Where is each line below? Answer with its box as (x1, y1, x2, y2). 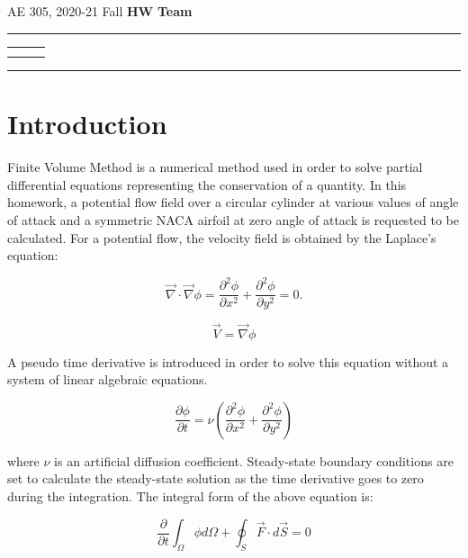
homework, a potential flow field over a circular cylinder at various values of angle (7, 193, 459, 211)
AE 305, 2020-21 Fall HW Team (7, 2, 193, 20)
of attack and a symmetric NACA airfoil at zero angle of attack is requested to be (7, 211, 459, 229)
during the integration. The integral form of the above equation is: (7, 486, 373, 505)
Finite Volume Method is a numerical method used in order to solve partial (7, 157, 423, 176)
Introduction (7, 105, 167, 142)
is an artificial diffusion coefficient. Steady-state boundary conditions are (54, 451, 454, 470)
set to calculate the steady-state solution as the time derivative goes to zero (7, 469, 424, 488)
